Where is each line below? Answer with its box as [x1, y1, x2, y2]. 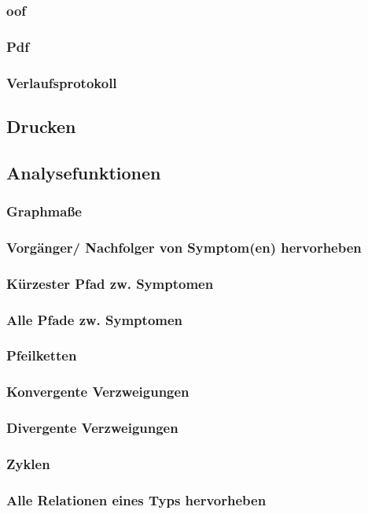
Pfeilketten [6, 346, 77, 365]
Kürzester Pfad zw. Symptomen [6, 273, 214, 293]
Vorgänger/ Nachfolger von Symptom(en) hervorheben [6, 237, 362, 257]
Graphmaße [6, 202, 82, 221]
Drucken [6, 113, 76, 138]
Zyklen [6, 453, 50, 473]
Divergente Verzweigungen [6, 418, 178, 438]
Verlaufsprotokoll [6, 72, 117, 92]
